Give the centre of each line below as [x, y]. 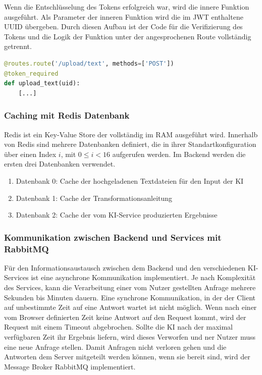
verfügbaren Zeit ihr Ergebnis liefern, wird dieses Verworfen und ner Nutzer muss [130, 337]
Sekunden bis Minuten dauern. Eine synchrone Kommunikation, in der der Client [130, 297]
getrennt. [18, 46]
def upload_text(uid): [42, 84]
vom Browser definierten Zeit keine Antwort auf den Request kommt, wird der [125, 317]
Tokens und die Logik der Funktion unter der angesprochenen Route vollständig [128, 36]
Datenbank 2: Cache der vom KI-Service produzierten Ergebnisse [117, 215]
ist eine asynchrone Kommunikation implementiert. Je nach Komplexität [143, 277]
